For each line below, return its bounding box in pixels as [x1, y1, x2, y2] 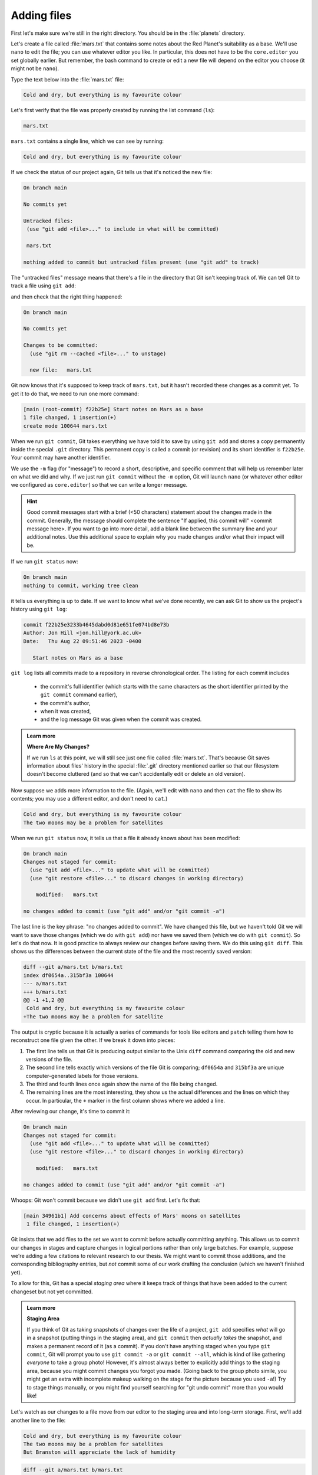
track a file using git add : [11, 282, 77, 289]
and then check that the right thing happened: [11, 293, 122, 300]
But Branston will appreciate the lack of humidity [23, 1449, 176, 1456]
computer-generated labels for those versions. [25, 1072, 139, 1079]
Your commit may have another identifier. [11, 454, 111, 461]
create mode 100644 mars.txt [23, 422, 108, 429]
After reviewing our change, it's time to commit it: [11, 1108, 131, 1115]
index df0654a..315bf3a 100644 [23, 972, 114, 979]
